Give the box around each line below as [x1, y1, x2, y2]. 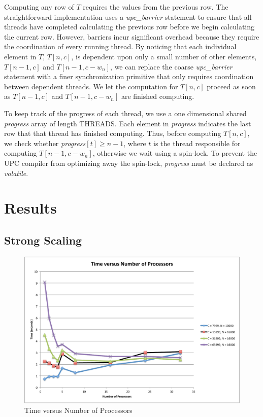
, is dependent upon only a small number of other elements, [71, 51, 257, 61]
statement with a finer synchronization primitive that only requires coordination [4, 71, 254, 82]
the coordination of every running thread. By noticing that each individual [4, 41, 237, 52]
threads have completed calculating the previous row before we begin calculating [4, 21, 255, 32]
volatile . [4, 167, 28, 178]
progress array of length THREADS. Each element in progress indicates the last [4, 118, 251, 128]
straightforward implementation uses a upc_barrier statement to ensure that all [4, 11, 252, 22]
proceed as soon [207, 81, 256, 91]
